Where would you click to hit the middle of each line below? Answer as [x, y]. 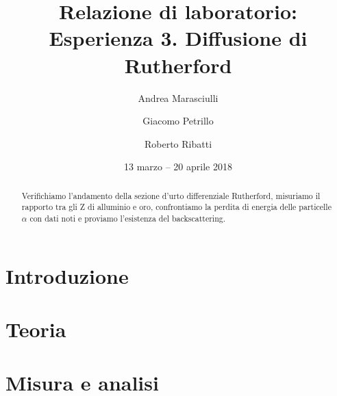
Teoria [36, 329]
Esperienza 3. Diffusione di [178, 38]
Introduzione [67, 275]
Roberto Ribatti [178, 143]
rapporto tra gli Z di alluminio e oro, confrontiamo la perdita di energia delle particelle [176, 207]
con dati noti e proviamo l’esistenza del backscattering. [128, 218]
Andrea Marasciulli [178, 97]
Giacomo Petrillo [178, 121]
